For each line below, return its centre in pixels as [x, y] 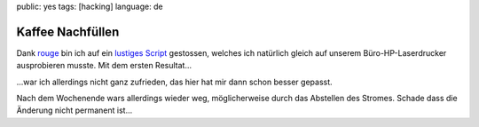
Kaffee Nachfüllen [68, 32]
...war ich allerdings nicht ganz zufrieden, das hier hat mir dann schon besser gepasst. [174, 82]
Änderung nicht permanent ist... [75, 110]
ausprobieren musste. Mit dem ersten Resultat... [104, 66]
